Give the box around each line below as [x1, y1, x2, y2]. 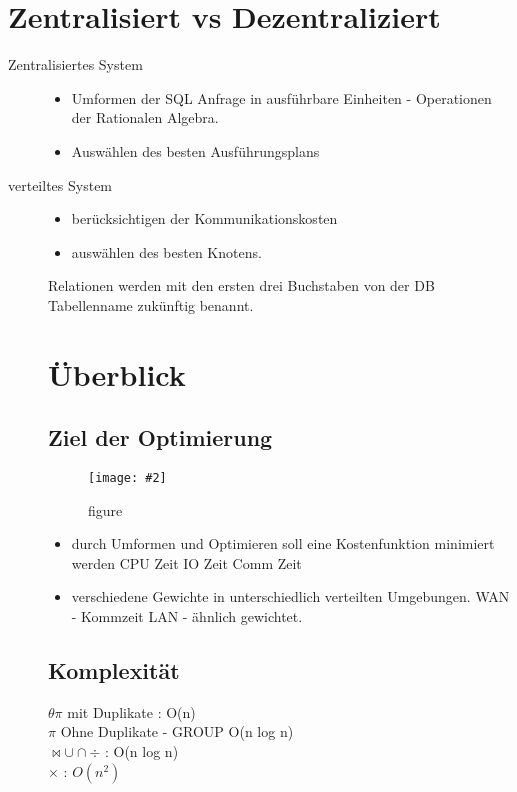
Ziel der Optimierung [48, 422, 273, 453]
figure [88, 499, 123, 520]
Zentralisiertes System [8, 54, 143, 75]
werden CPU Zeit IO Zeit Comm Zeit [71, 552, 302, 573]
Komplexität [48, 655, 180, 686]
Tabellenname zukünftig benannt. [48, 294, 254, 315]
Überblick [48, 353, 186, 394]
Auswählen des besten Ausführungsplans [71, 140, 320, 161]
